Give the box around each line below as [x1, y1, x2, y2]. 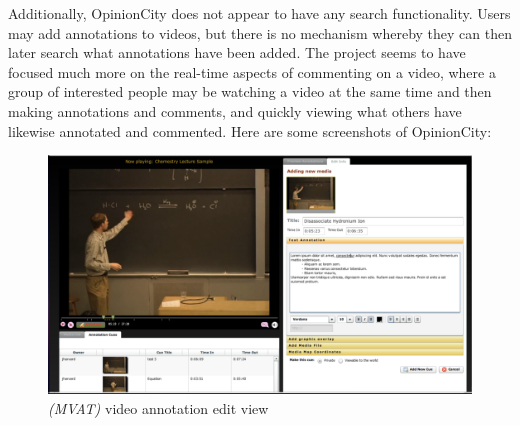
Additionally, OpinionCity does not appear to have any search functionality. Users [8, 3, 511, 23]
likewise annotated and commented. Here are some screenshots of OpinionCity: [8, 120, 492, 141]
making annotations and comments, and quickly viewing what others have [8, 100, 462, 121]
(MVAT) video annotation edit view [48, 398, 269, 419]
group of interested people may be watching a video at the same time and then [8, 81, 492, 102]
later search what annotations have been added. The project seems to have [8, 42, 466, 63]
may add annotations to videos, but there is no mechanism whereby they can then [8, 22, 512, 43]
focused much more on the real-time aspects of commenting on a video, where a [8, 61, 496, 82]
